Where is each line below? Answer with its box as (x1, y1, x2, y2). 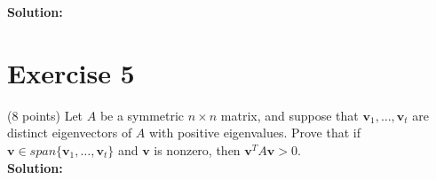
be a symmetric (99, 106, 185, 124)
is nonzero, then (154, 140, 241, 159)
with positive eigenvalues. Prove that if (149, 123, 361, 142)
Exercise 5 (7, 54, 135, 90)
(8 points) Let (7, 106, 83, 124)
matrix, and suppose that (220, 106, 359, 124)
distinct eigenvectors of (7, 123, 132, 142)
